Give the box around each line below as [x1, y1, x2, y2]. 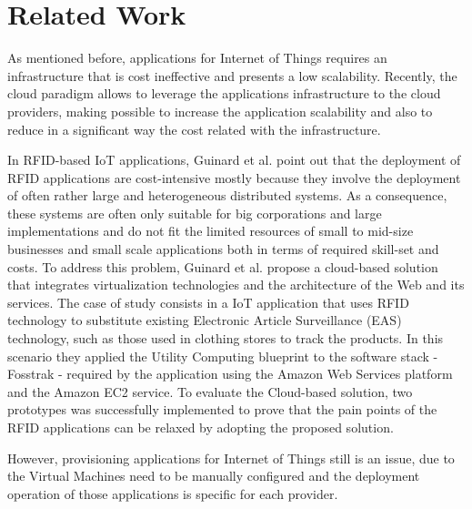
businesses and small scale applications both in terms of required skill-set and [7, 239, 439, 259]
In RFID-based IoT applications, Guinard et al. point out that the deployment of [7, 150, 461, 169]
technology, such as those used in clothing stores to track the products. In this [7, 329, 444, 348]
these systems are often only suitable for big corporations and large [7, 203, 382, 222]
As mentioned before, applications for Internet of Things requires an [7, 48, 387, 67]
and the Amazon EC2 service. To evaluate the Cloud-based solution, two [7, 382, 413, 401]
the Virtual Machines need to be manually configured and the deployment [7, 466, 420, 485]
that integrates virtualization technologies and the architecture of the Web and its [7, 275, 465, 294]
